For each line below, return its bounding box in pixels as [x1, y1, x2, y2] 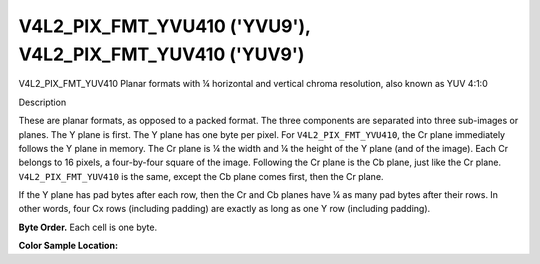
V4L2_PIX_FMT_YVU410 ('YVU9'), [18, 15, 311, 37]
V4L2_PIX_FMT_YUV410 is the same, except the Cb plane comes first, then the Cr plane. [18, 170, 384, 182]
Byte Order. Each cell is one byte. [18, 221, 158, 233]
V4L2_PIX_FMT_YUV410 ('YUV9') [18, 43, 305, 65]
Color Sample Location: [18, 240, 119, 252]
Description [18, 96, 67, 108]
